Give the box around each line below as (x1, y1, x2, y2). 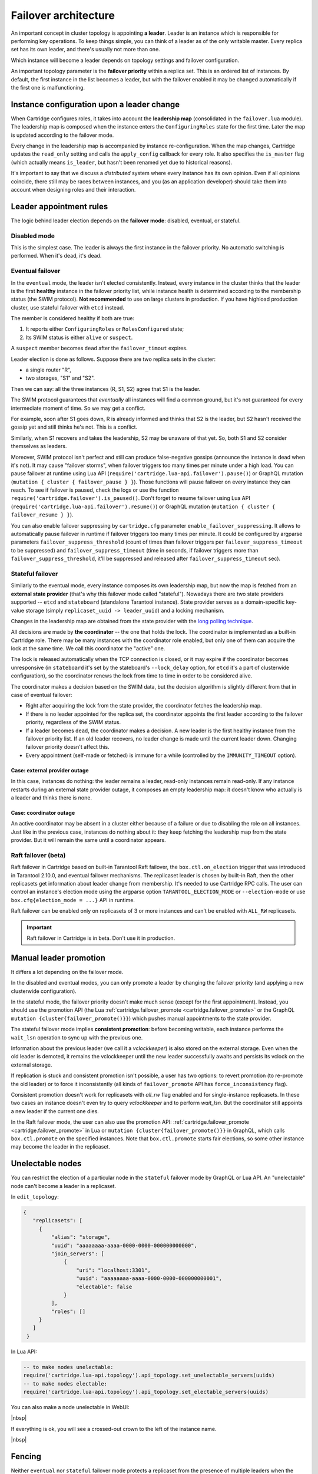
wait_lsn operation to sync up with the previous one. (11, 1034, 143, 1041)
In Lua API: (11, 1348, 38, 1355)
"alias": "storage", (51, 1234, 111, 1241)
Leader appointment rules (11, 201, 108, 212)
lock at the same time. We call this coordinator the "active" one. (11, 645, 165, 652)
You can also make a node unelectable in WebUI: (11, 1403, 130, 1410)
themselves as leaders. (11, 443, 67, 450)
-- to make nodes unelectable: (23, 1364, 114, 1370)
